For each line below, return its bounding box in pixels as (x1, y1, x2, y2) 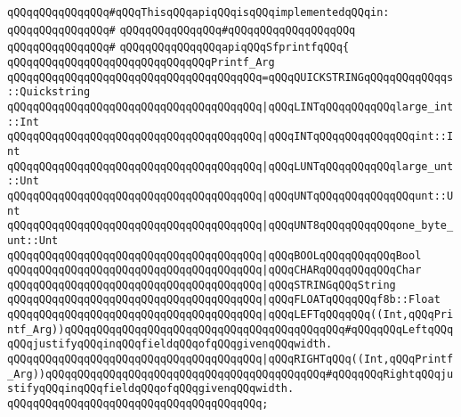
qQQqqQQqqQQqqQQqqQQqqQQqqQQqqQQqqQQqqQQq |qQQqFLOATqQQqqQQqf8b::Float (7, 293, 441, 307)
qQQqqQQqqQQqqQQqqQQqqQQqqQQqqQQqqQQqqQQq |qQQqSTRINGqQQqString (7, 278, 396, 291)
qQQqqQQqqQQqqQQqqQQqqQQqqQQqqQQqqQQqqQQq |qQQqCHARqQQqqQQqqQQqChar (7, 264, 422, 277)
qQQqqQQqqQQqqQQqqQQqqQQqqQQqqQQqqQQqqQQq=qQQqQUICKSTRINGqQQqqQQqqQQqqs (7, 70, 454, 84)
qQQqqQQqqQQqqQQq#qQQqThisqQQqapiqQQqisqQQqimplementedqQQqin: (7, 6, 390, 19)
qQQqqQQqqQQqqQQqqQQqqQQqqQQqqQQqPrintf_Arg (7, 55, 275, 69)
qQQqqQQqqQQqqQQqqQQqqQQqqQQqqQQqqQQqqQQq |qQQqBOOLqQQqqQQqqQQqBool (7, 249, 422, 262)
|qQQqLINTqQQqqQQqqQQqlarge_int (262, 100, 454, 113)
